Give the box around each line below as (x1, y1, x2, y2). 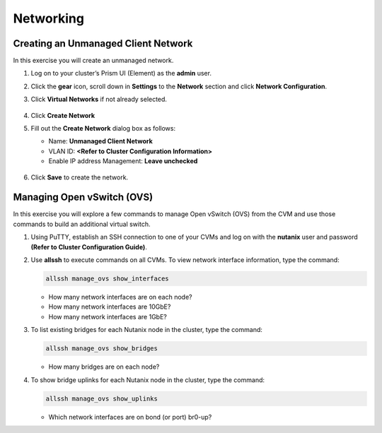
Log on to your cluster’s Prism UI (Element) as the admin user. (30, 69, 212, 78)
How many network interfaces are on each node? (48, 293, 192, 302)
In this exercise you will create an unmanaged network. (13, 57, 174, 65)
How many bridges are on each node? (48, 362, 160, 371)
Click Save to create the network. (30, 173, 129, 182)
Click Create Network (30, 111, 95, 119)
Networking (13, 11, 85, 26)
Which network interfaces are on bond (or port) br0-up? (48, 413, 212, 421)
